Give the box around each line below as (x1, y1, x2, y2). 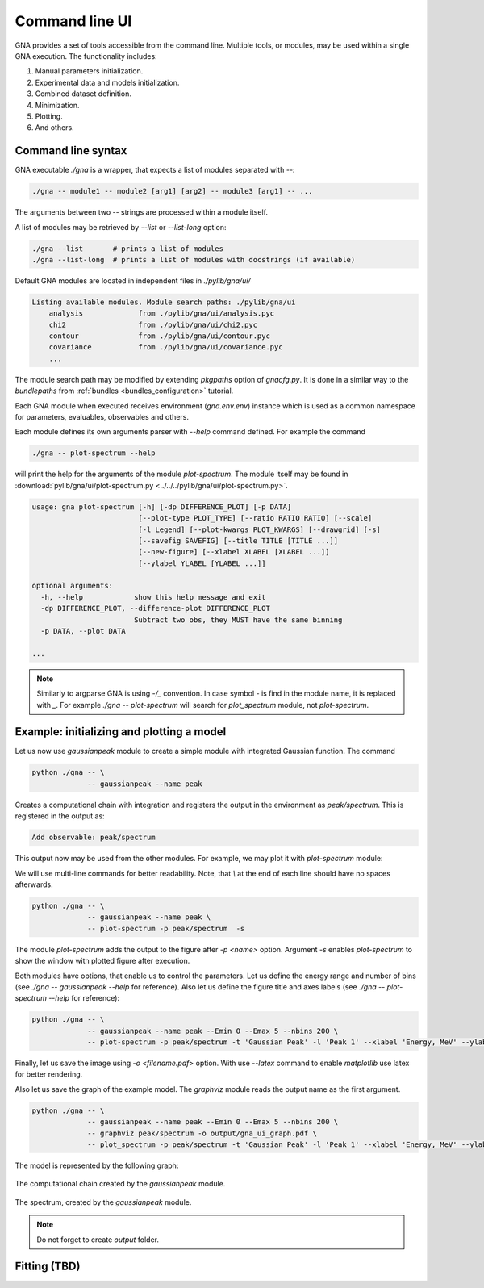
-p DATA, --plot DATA (40, 626, 127, 636)
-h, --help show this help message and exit (40, 592, 266, 601)
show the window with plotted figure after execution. (15, 956, 190, 966)
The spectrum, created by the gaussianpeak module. (15, 1197, 192, 1206)
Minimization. (35, 100, 80, 110)
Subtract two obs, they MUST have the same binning (133, 615, 343, 625)
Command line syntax (15, 144, 127, 157)
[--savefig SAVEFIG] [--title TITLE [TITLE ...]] (138, 536, 339, 545)
